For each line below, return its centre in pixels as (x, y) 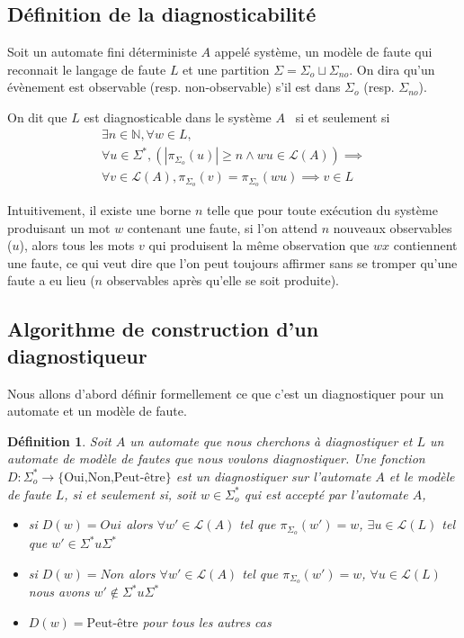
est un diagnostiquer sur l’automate (273, 476)
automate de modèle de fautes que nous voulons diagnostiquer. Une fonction (216, 458)
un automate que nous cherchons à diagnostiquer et (271, 440)
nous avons (59, 592)
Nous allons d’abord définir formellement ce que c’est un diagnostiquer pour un (226, 393)
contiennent (425, 245)
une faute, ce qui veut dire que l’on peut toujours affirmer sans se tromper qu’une (232, 262)
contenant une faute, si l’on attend (223, 227)
